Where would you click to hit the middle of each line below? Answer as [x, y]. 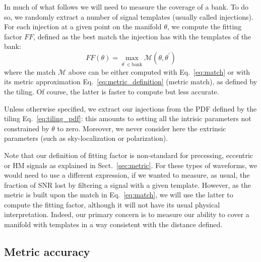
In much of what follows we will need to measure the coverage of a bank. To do [126, 7]
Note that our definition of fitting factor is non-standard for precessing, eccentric [129, 155]
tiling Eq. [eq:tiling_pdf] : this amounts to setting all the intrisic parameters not [128, 118]
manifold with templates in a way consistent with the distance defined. [113, 224]
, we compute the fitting [204, 27]
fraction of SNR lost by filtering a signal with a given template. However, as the [127, 185]
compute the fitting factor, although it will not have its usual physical [112, 204]
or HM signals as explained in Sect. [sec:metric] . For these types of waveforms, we [131, 165]
